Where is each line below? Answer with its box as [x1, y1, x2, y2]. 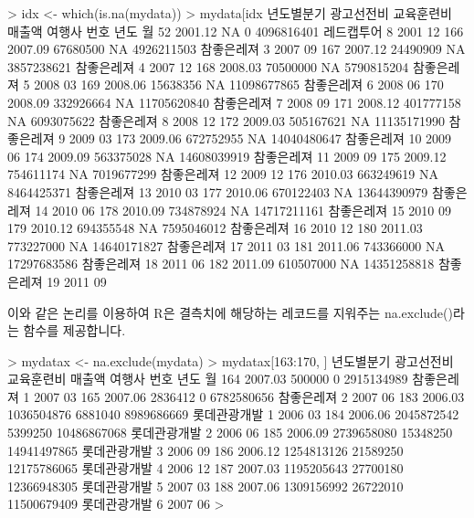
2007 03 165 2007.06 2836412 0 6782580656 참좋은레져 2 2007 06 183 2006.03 [34, 386, 465, 406]
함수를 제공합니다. [23, 321, 126, 340]
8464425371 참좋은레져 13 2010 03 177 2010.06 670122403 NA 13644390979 [7, 182, 428, 201]
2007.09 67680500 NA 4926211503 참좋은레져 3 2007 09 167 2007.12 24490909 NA [7, 39, 466, 58]
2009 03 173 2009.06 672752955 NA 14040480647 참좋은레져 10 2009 [68, 129, 452, 148]
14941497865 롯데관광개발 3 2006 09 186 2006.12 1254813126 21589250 [7, 440, 404, 460]
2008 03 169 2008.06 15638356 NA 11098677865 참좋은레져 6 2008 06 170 [34, 75, 444, 94]
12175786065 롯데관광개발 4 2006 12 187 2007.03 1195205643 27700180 [7, 459, 404, 478]
